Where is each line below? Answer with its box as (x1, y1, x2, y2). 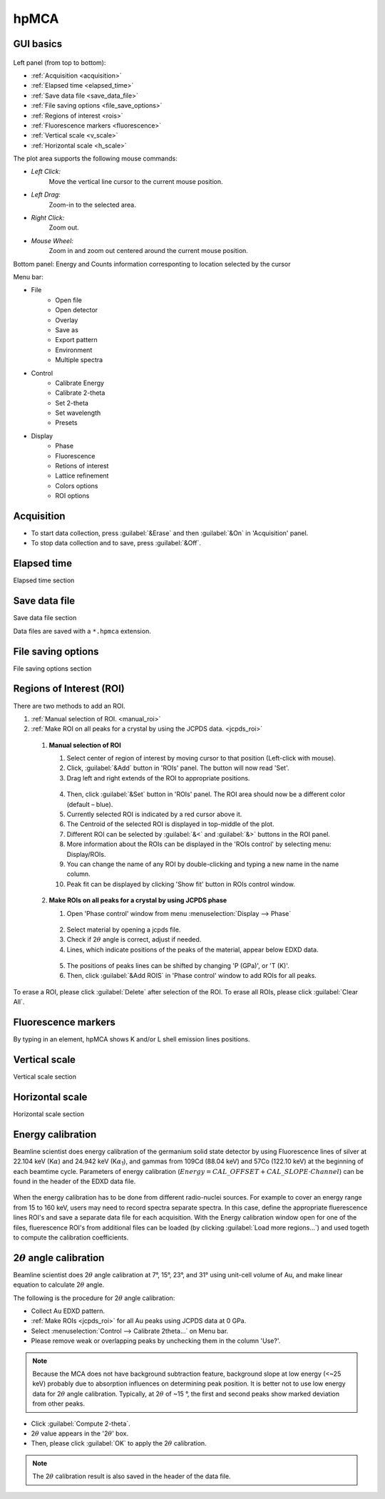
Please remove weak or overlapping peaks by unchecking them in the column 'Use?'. (31, 1336, 281, 1345)
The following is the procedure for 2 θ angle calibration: (13, 1294, 175, 1302)
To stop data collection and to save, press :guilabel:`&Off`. (31, 539, 201, 547)
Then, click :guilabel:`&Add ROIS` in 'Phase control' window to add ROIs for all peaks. (66, 972, 317, 980)
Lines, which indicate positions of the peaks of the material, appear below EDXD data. (66, 945, 319, 954)
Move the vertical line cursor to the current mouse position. (48, 177, 223, 185)
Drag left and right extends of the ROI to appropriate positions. (66, 773, 250, 782)
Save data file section (13, 614, 77, 622)
